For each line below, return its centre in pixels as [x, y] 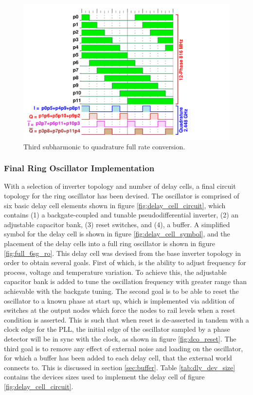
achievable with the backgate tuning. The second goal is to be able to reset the [121, 291]
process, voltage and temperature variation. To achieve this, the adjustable [115, 272]
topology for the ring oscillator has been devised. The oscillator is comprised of [122, 196]
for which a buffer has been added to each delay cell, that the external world [118, 358]
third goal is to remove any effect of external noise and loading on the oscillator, [124, 348]
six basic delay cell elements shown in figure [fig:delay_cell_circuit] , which [115, 205]
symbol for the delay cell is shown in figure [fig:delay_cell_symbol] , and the [117, 234]
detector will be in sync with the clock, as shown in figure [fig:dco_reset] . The [120, 338]
